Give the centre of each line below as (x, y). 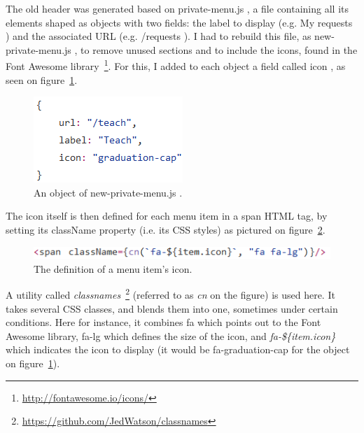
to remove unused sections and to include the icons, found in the (219, 49)
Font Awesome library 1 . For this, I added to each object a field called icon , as (176, 65)
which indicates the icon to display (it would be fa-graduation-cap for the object (178, 349)
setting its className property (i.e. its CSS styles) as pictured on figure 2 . (166, 229)
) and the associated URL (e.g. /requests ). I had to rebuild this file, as (159, 36)
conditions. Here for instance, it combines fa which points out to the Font (163, 322)
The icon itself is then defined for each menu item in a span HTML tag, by (167, 216)
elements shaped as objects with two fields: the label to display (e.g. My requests (179, 22)
